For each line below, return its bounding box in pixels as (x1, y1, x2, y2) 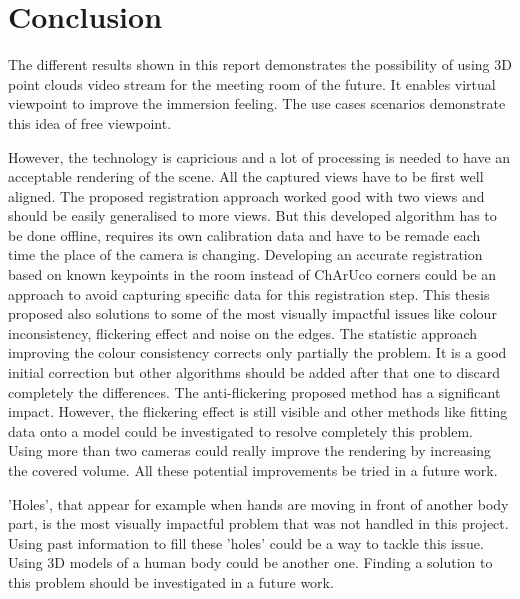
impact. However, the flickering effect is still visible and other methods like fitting (8, 401, 508, 422)
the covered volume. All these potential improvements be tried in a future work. (8, 460, 498, 480)
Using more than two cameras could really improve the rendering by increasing (8, 440, 492, 461)
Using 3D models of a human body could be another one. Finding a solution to (8, 552, 493, 573)
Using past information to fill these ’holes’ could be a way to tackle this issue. (8, 532, 484, 553)
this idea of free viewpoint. (8, 112, 172, 133)
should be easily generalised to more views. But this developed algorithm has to (8, 205, 497, 226)
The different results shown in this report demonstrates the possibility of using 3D (8, 54, 512, 75)
